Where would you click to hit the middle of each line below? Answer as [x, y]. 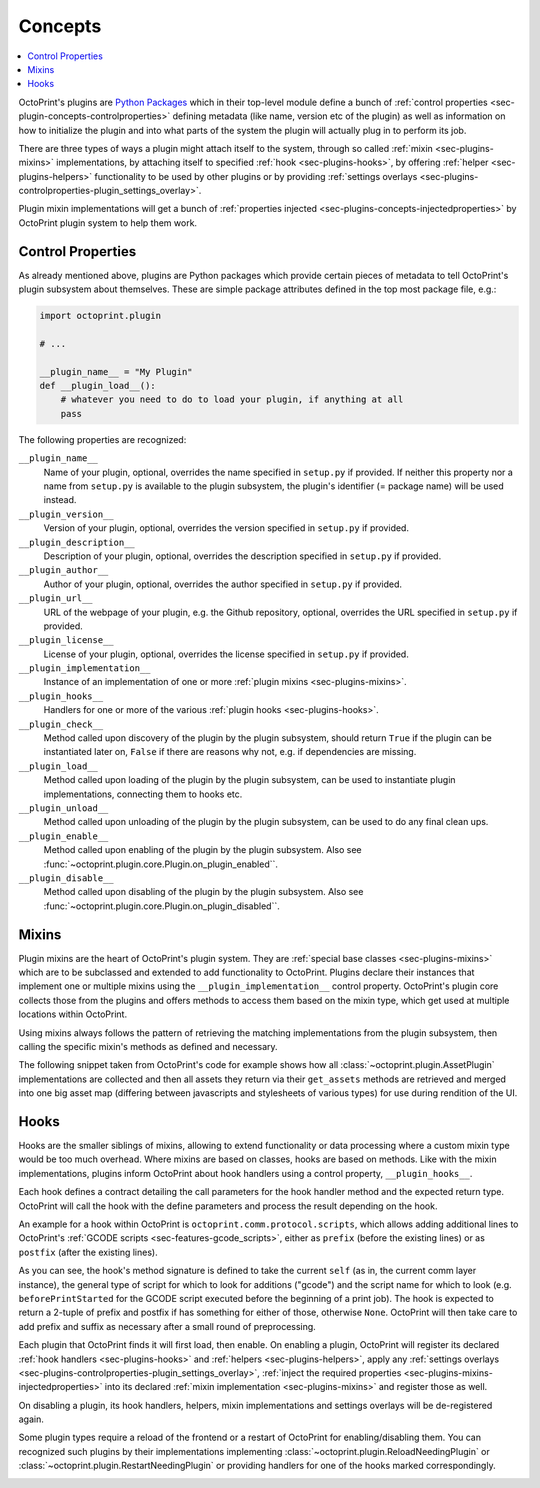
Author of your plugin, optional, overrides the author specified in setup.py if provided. [223, 584]
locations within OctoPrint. [73, 1014]
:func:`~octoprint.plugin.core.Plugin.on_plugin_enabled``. [161, 864]
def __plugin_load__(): [98, 386]
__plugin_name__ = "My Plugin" [116, 371]
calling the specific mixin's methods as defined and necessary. [148, 1046]
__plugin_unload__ [63, 808]
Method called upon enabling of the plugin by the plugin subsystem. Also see [202, 850]
